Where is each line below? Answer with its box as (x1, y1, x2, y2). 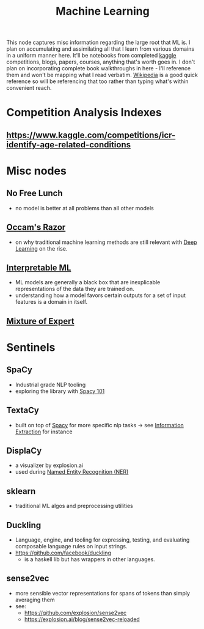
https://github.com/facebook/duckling (15, 549, 111, 557)
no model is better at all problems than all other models (15, 204, 154, 212)
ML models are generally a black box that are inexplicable (15, 279, 161, 286)
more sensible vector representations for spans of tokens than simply (15, 589, 191, 597)
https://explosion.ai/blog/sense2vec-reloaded (24, 616, 140, 623)
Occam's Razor (6, 222, 66, 233)
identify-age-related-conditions (6, 139, 131, 150)
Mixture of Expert (6, 316, 75, 326)
